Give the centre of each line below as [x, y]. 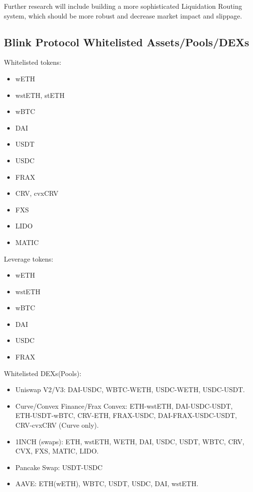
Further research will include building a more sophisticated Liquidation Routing [123, 6]
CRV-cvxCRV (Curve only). [57, 425]
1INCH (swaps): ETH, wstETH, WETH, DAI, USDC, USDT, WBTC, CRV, [130, 441]
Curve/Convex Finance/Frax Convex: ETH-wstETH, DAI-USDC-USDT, [124, 406]
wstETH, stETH [40, 95]
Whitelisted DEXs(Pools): [43, 373]
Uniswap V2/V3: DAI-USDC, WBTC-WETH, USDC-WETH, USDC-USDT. [130, 389]
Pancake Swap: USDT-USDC [59, 467]
